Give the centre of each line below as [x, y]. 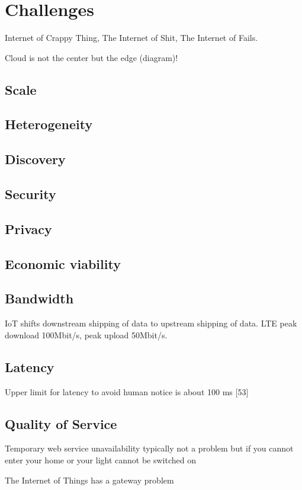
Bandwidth [39, 298]
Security [30, 194]
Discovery [35, 159]
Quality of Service [61, 423]
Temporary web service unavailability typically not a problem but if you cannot [149, 448]
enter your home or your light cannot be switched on [101, 459]
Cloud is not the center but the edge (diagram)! [91, 57]
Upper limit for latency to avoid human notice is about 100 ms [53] [127, 391]
